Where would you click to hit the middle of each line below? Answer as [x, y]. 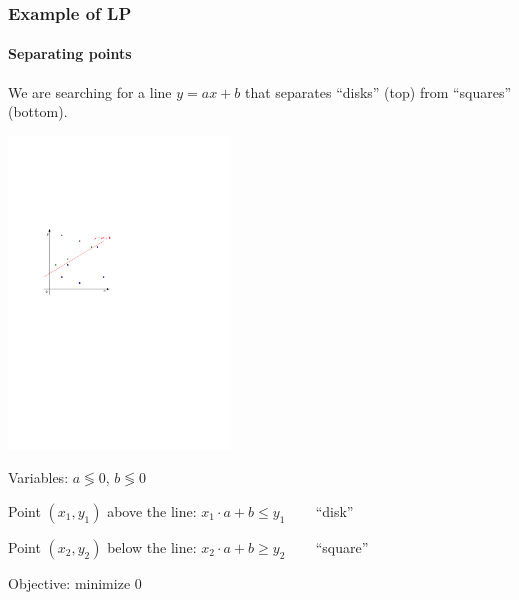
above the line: [152, 510]
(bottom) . [38, 111]
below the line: [152, 546]
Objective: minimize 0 [75, 582]
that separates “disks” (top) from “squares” [378, 91]
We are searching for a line [90, 91]
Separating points [70, 53]
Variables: [38, 477]
